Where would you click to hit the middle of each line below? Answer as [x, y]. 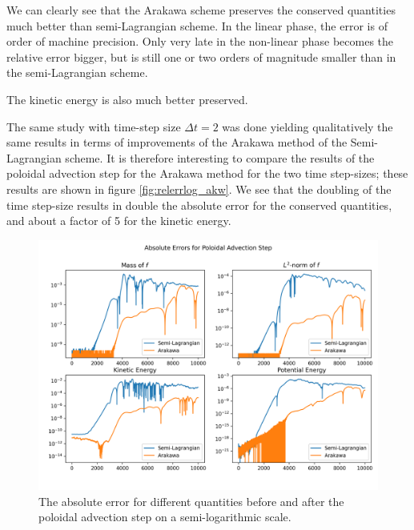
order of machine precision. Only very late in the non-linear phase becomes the [200, 41]
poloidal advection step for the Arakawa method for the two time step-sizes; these [207, 173]
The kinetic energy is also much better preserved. [127, 99]
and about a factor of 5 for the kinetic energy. [119, 221]
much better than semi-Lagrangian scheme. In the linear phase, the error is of [197, 25]
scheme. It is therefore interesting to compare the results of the [220, 157]
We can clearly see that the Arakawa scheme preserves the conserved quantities [201, 10]
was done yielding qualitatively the [307, 126]
